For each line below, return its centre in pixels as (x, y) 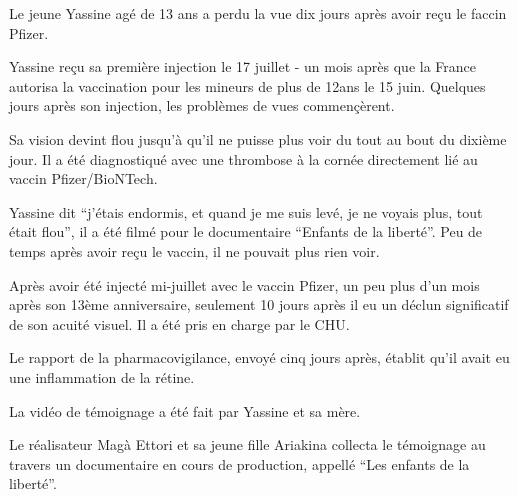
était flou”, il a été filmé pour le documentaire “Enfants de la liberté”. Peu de (246, 231)
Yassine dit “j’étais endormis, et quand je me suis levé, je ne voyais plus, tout (246, 211)
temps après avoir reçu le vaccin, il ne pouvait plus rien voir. (194, 250)
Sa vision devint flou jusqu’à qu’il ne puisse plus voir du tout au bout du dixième (258, 138)
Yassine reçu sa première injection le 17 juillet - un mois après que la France (243, 66)
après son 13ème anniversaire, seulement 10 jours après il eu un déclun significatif (259, 304)
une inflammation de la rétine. (102, 376)
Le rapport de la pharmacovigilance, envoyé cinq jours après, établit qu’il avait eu (259, 357)
